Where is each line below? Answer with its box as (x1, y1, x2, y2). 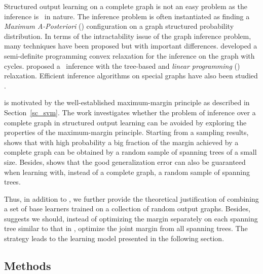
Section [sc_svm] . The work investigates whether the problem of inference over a (4, 107, 256, 117)
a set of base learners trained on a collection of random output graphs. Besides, (4, 203, 250, 214)
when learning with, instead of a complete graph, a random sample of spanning (4, 166, 250, 177)
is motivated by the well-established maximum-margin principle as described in (4, 97, 250, 108)
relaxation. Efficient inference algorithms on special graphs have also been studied (4, 70, 258, 81)
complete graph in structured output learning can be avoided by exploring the (4, 117, 247, 127)
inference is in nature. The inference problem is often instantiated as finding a (4, 11, 250, 21)
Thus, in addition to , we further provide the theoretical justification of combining (4, 193, 259, 204)
